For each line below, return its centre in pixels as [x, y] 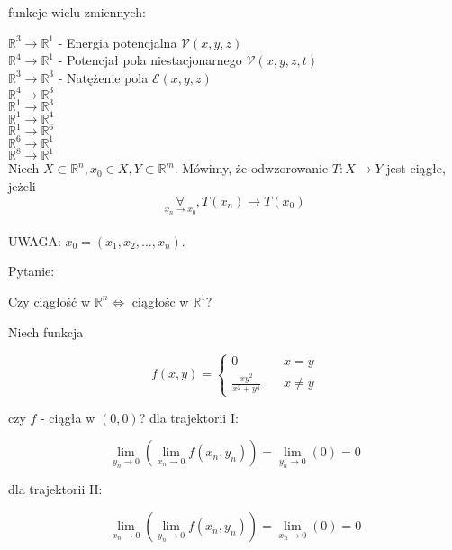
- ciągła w [68, 417]
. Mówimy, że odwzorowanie [251, 168]
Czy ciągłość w [50, 301]
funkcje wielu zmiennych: [77, 12]
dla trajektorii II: [55, 489]
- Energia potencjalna [118, 42]
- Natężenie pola [103, 77]
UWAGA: [35, 240]
